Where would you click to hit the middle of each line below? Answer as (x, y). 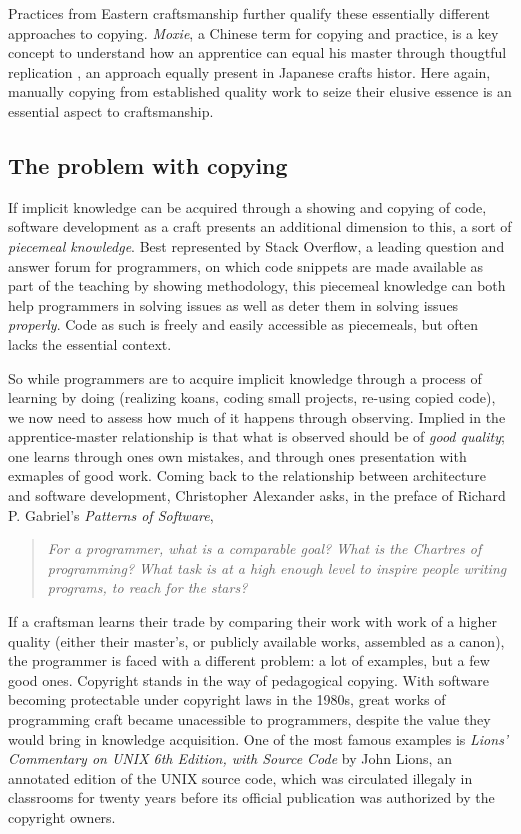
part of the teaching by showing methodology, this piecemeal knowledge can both (257, 285)
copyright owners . (62, 816)
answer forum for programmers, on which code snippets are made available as (246, 265)
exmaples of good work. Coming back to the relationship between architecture (247, 475)
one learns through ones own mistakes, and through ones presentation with (237, 455)
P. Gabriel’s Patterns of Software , (111, 514)
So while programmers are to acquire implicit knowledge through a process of (245, 377)
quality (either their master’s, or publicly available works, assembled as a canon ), (256, 640)
